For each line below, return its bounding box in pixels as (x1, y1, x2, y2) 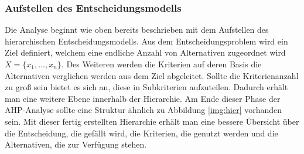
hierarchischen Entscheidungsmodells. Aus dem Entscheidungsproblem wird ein (5, 35, 288, 47)
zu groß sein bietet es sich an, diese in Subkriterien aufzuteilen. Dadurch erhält (5, 81, 288, 93)
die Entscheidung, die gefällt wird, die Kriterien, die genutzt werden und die (5, 126, 278, 139)
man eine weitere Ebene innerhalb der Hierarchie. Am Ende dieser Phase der (5, 92, 281, 104)
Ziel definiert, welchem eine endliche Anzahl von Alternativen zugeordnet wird (5, 46, 286, 59)
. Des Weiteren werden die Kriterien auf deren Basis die (61, 58, 262, 70)
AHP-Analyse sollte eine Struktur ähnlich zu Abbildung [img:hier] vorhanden (5, 104, 282, 116)
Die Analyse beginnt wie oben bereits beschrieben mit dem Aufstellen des (5, 23, 269, 36)
